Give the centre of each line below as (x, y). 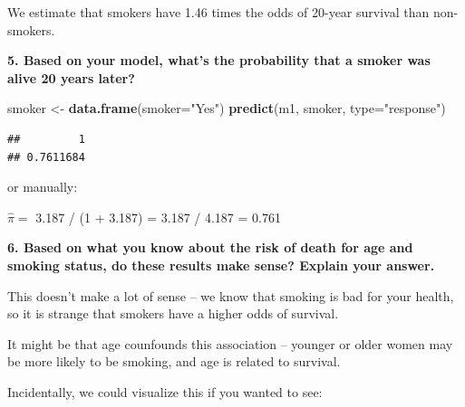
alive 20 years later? (71, 77)
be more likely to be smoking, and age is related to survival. (174, 361)
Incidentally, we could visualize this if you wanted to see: (165, 391)
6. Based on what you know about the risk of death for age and (210, 247)
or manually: (43, 187)
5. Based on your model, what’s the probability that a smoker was (219, 60)
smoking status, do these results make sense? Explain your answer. (221, 265)
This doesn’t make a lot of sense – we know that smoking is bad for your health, (231, 295)
